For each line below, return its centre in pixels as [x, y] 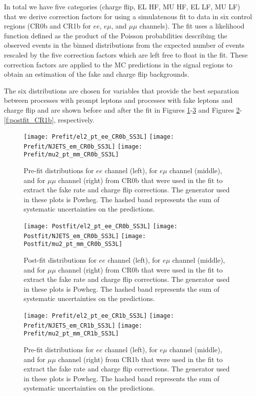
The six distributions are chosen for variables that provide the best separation [122, 90]
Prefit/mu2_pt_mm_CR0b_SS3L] [71, 155]
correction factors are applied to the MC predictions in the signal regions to [118, 64]
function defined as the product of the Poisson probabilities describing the [116, 35]
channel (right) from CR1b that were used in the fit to [141, 359]
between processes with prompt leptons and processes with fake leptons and [118, 100]
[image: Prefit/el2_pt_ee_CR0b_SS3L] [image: [99, 137]
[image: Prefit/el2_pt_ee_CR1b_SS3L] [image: [99, 316]
